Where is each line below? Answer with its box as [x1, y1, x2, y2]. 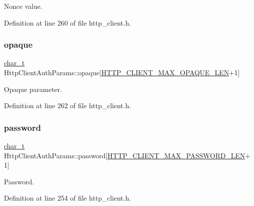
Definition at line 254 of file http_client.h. [4, 193, 131, 203]
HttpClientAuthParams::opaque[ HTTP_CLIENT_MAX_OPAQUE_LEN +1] [4, 67, 240, 77]
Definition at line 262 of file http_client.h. [4, 100, 131, 111]
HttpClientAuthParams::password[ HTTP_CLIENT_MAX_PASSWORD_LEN [4, 150, 245, 160]
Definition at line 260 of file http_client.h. [4, 17, 131, 28]
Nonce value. [4, 1, 42, 11]
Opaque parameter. [4, 84, 62, 94]
